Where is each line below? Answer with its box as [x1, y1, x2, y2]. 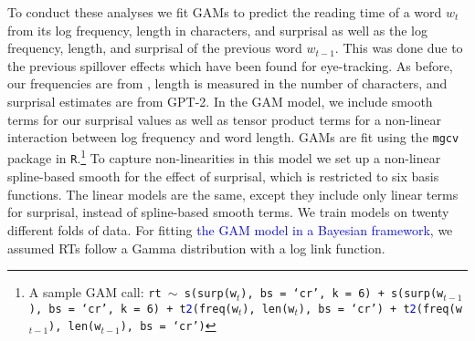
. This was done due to [334, 38, 463, 57]
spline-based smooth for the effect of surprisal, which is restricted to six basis [7, 167, 439, 186]
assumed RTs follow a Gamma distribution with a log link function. [7, 238, 385, 257]
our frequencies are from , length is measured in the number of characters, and [7, 74, 448, 93]
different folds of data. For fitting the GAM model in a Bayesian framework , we [7, 220, 453, 239]
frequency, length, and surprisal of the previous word [7, 38, 302, 57]
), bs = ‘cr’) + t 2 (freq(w [298, 302, 462, 315]
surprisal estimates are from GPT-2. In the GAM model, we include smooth [7, 91, 433, 110]
